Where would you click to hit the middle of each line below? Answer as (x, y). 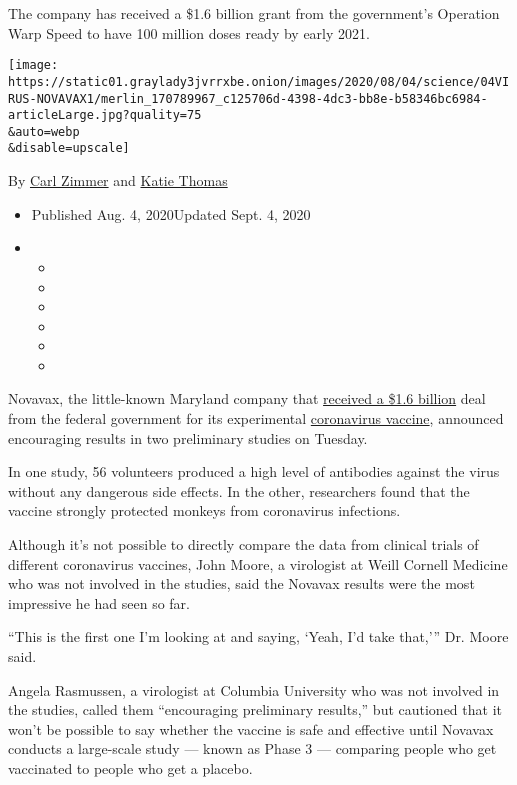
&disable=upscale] (69, 148)
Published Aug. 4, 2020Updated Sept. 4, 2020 (171, 213)
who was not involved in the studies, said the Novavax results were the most (241, 583)
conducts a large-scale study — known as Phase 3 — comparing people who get (252, 748)
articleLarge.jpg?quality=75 (105, 115)
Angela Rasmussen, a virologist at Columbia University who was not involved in (254, 689)
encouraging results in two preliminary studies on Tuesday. (188, 437)
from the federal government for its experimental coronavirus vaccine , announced (256, 418)
